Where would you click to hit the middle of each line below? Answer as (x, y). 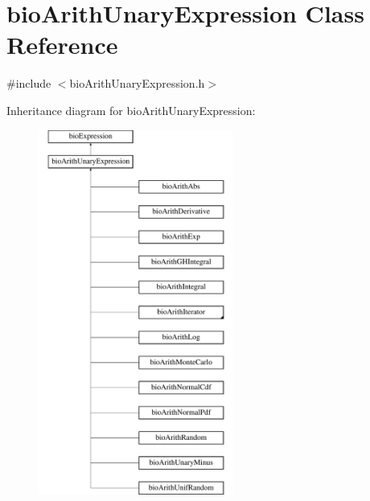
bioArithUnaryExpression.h (137, 83)
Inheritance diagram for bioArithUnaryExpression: (131, 110)
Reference (62, 45)
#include (29, 83)
